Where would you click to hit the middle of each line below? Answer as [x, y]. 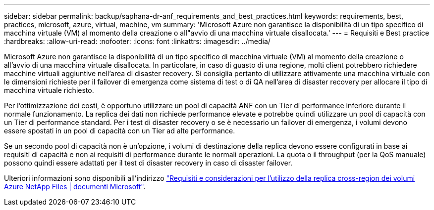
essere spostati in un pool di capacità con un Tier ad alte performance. [120, 131]
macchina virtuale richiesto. [49, 90]
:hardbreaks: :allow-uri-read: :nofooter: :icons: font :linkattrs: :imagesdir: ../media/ [137, 41]
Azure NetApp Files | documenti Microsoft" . [75, 187]
